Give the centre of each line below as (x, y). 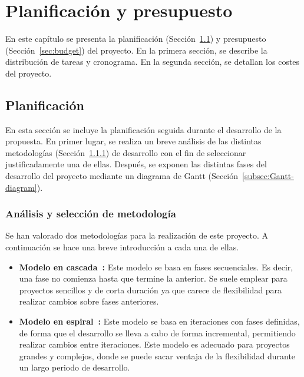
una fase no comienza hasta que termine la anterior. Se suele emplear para (153, 278)
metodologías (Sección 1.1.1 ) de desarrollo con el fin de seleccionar (126, 152)
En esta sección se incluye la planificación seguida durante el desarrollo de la (143, 129)
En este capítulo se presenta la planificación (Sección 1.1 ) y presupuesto (136, 39)
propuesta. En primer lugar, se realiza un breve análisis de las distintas (133, 141)
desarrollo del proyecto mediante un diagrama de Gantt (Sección (122, 176)
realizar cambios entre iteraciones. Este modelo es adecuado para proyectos (154, 344)
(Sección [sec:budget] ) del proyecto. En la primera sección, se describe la (136, 50)
